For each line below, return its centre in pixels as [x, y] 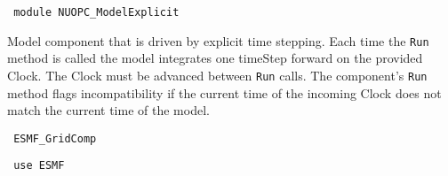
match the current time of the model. [108, 110]
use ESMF [39, 166]
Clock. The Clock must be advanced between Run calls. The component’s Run [217, 75]
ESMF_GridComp [55, 138]
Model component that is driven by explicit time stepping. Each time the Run [218, 40]
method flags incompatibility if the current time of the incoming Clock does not [224, 92]
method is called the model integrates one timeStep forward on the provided [215, 58]
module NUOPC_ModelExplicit [96, 12]
